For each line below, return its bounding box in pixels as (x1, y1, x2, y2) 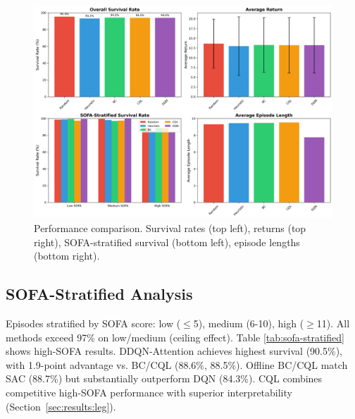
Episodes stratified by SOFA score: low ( (6, 316, 181, 331)
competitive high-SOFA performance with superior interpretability (6, 384, 292, 399)
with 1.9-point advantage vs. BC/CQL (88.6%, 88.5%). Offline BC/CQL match (6, 357, 348, 372)
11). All (316, 316, 350, 331)
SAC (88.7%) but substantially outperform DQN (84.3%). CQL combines (6, 371, 323, 386)
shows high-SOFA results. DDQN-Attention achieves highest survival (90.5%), (6, 344, 342, 358)
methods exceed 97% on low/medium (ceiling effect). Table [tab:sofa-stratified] (6, 329, 344, 344)
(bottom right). (34, 248, 100, 263)
